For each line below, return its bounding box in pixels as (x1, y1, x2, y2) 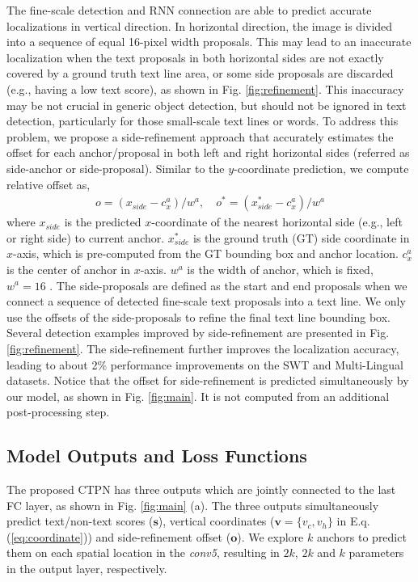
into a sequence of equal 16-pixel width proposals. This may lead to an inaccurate (6, 33, 412, 50)
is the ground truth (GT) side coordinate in (192, 229, 410, 246)
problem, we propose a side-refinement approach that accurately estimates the (6, 128, 394, 145)
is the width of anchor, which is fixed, (187, 260, 374, 277)
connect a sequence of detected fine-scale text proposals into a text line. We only (6, 293, 406, 310)
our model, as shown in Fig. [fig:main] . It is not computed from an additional (6, 387, 390, 404)
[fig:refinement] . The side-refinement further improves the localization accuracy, (6, 339, 399, 356)
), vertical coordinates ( (158, 512, 275, 529)
